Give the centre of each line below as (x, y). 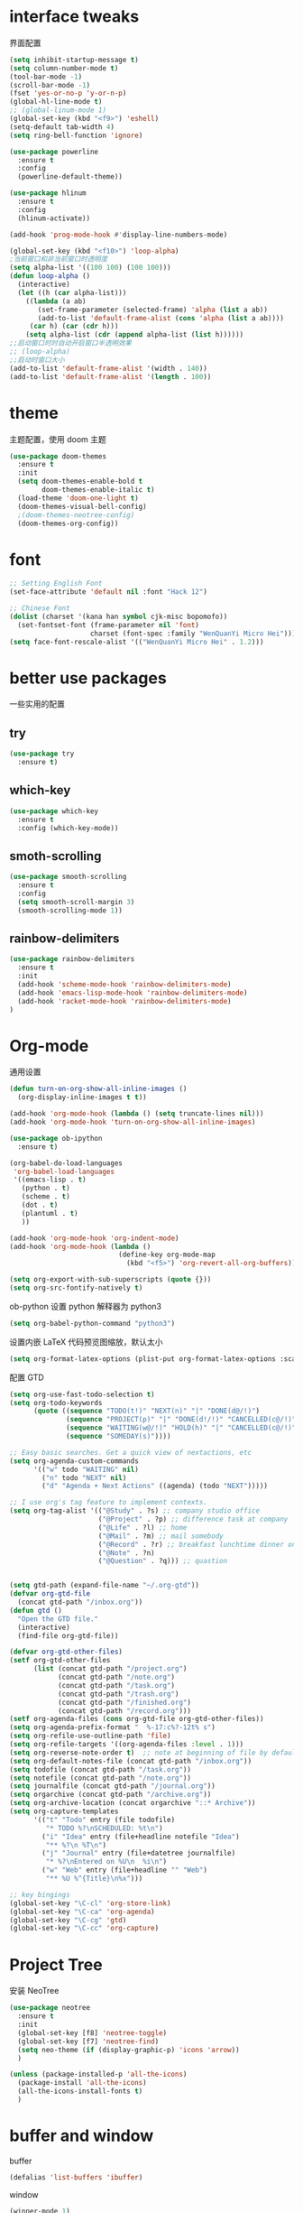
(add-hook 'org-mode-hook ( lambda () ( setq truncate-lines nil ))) (137, 1114)
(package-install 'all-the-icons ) (82, 2083)
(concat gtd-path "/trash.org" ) (118, 1694)
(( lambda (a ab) (56, 301)
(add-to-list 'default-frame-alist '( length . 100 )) (110, 376)
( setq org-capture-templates (64, 1811)
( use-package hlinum (48, 193)
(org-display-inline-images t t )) (82, 1097)
